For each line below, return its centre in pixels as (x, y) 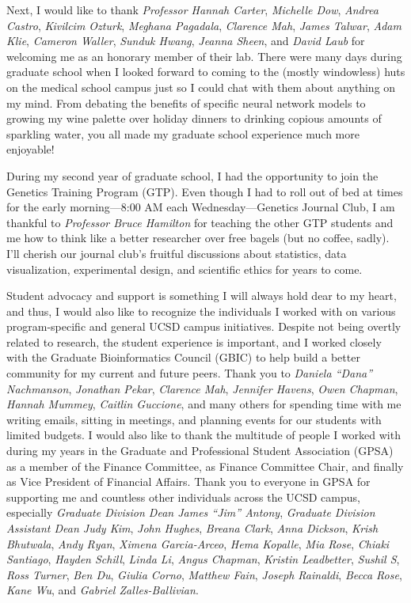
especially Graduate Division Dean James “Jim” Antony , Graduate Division (191, 512)
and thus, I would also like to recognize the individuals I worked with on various (201, 311)
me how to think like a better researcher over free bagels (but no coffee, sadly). (198, 238)
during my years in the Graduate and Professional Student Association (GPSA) (200, 451)
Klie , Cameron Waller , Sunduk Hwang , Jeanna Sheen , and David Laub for (186, 41)
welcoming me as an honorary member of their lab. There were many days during (204, 56)
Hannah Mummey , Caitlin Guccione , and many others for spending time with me (204, 404)
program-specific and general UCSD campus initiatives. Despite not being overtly (204, 326)
